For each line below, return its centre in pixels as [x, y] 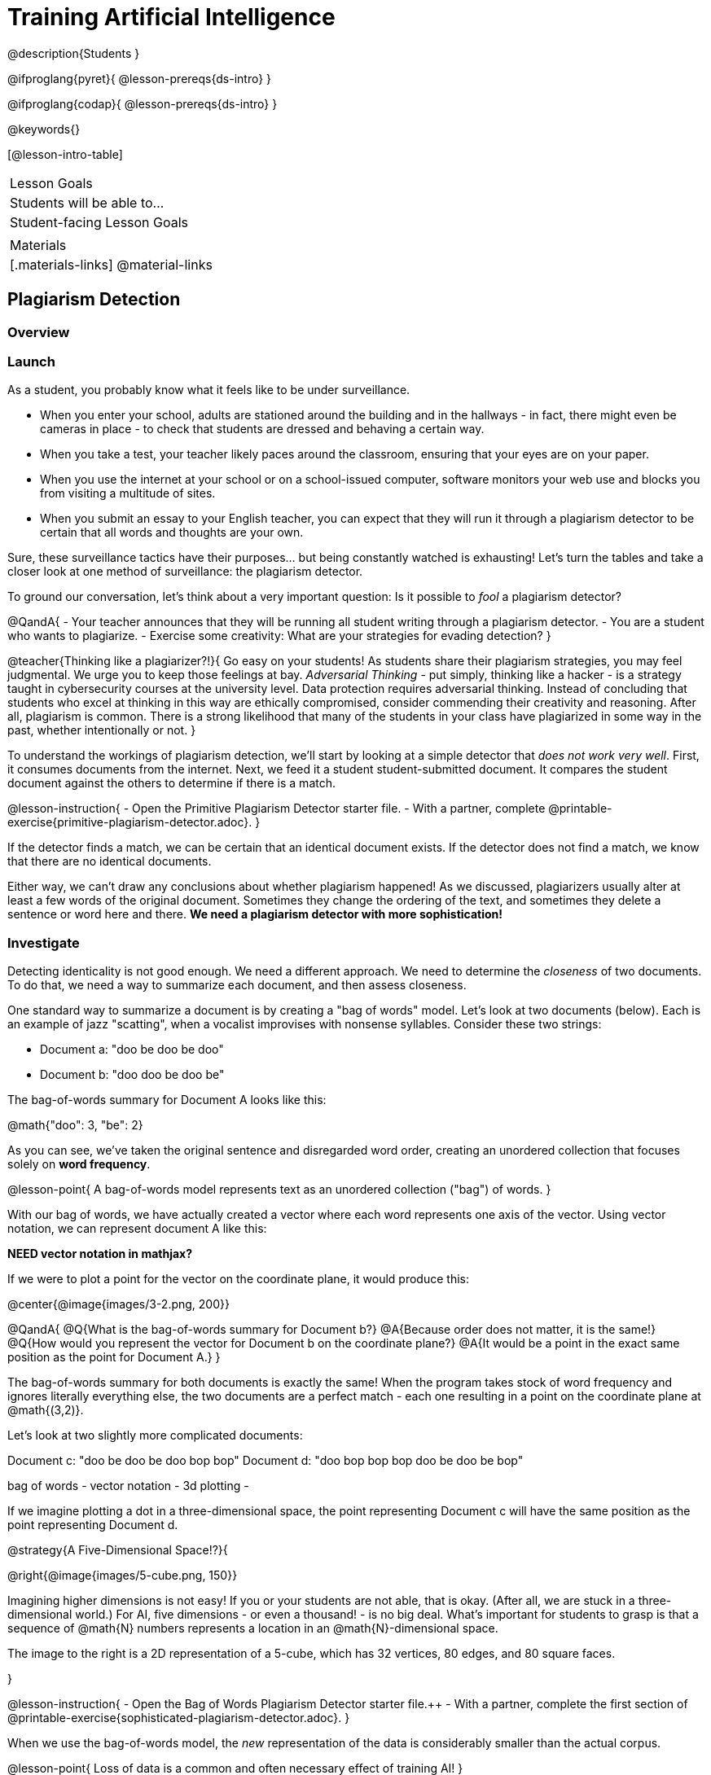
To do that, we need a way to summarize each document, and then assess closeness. [237, 985]
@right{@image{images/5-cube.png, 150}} [123, 1576]
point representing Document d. [93, 1525]
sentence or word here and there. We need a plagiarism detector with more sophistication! [255, 914]
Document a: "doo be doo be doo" [132, 1050]
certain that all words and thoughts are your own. [172, 532]
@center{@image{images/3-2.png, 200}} [118, 1304]
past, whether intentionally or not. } [102, 730]
